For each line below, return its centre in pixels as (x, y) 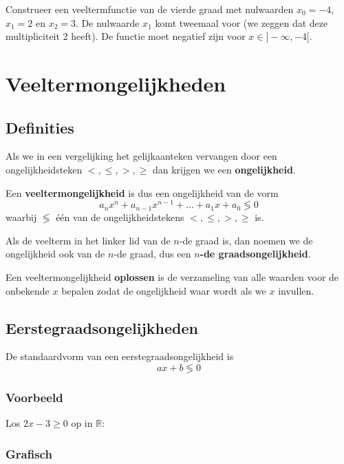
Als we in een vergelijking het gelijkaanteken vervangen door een (141, 156)
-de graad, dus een (152, 254)
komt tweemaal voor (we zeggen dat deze (241, 22)
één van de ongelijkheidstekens (120, 217)
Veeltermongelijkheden (116, 83)
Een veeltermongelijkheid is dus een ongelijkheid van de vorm (142, 192)
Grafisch (29, 453)
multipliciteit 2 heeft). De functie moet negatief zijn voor (126, 36)
